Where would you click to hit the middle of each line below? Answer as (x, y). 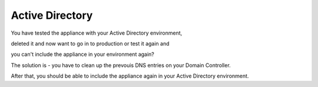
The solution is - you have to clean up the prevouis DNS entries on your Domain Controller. (121, 65)
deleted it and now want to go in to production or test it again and (90, 43)
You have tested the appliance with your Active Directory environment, (97, 33)
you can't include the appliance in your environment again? (82, 54)
